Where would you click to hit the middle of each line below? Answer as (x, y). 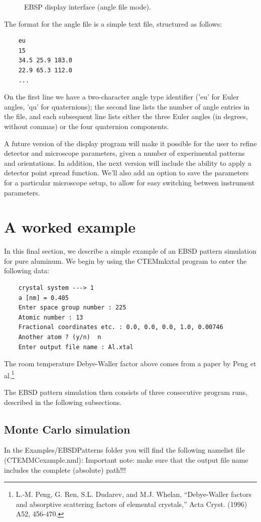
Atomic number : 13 (51, 317)
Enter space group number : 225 (72, 308)
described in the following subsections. (63, 402)
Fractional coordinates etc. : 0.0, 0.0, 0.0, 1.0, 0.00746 (121, 327)
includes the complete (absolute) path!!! (65, 469)
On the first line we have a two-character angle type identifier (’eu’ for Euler (121, 97)
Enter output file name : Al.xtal (76, 347)
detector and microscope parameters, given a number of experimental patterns (124, 153)
